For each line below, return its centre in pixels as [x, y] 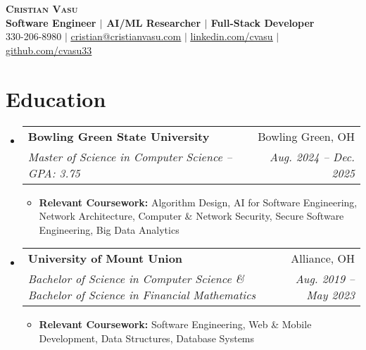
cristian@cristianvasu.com [126, 36]
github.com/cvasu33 [49, 50]
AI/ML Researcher [154, 22]
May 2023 [330, 295]
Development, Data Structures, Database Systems [147, 338]
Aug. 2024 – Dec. [312, 156]
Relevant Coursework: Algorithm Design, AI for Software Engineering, [198, 202]
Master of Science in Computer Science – [130, 156]
